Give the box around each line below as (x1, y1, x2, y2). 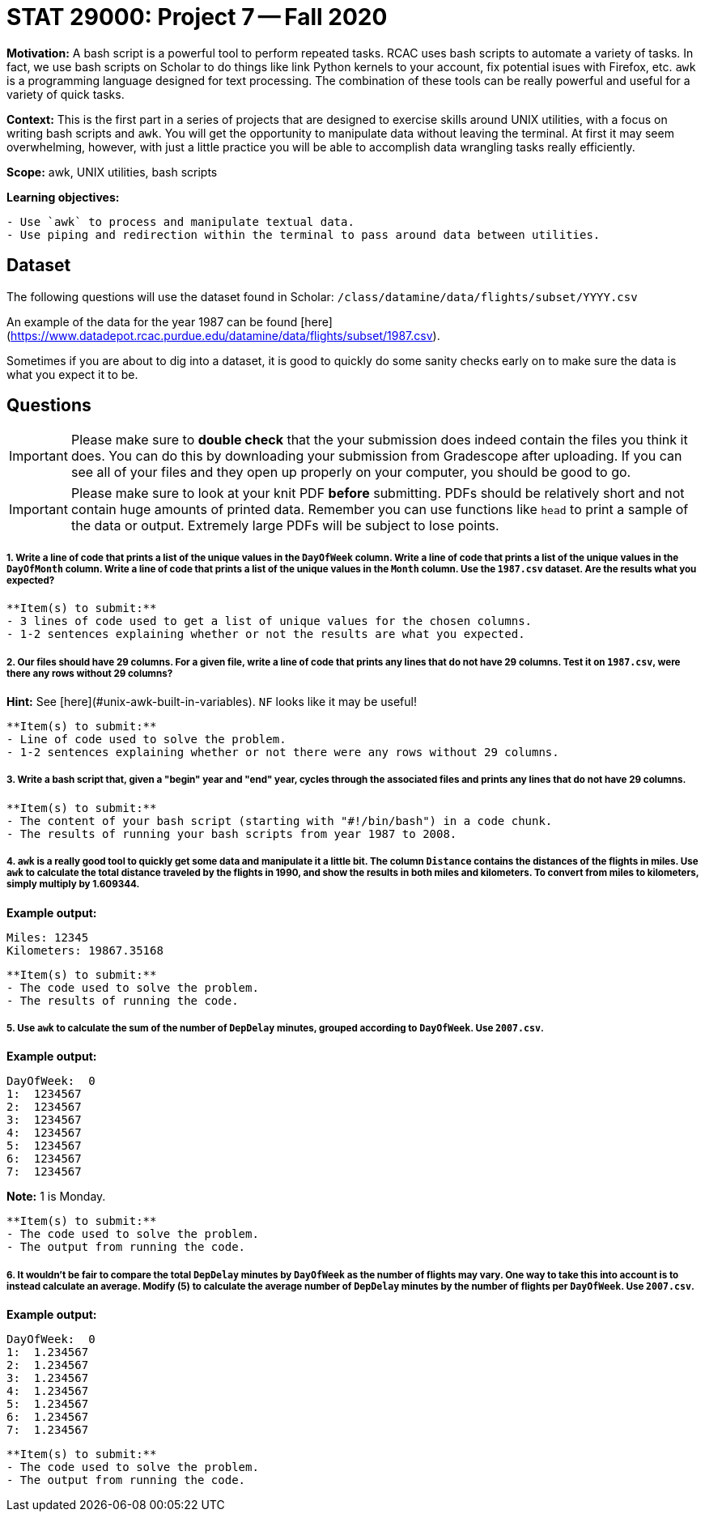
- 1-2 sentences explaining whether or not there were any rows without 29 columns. (6, 746, 559, 759)
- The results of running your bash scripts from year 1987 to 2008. (6, 827, 457, 840)
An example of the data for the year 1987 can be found (6, 314, 298, 329)
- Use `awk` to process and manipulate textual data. (6, 215, 355, 228)
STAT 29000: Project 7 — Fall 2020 (6, 3, 388, 31)
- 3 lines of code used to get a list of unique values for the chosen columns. (6, 614, 533, 628)
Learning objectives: (6, 189, 120, 204)
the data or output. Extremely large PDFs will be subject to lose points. (70, 517, 499, 534)
